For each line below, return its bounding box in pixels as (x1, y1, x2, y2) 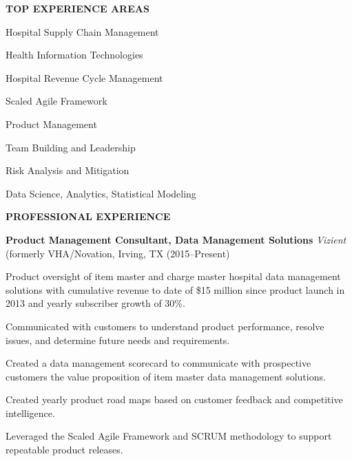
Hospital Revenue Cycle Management (6, 70, 163, 85)
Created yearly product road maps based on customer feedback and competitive (6, 392, 343, 407)
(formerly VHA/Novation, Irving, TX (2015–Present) (6, 246, 230, 260)
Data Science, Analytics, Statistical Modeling (6, 186, 196, 200)
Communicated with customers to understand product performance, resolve (6, 319, 324, 333)
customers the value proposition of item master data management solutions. (6, 369, 326, 383)
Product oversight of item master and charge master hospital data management (6, 269, 341, 283)
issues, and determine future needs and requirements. (6, 332, 230, 347)
